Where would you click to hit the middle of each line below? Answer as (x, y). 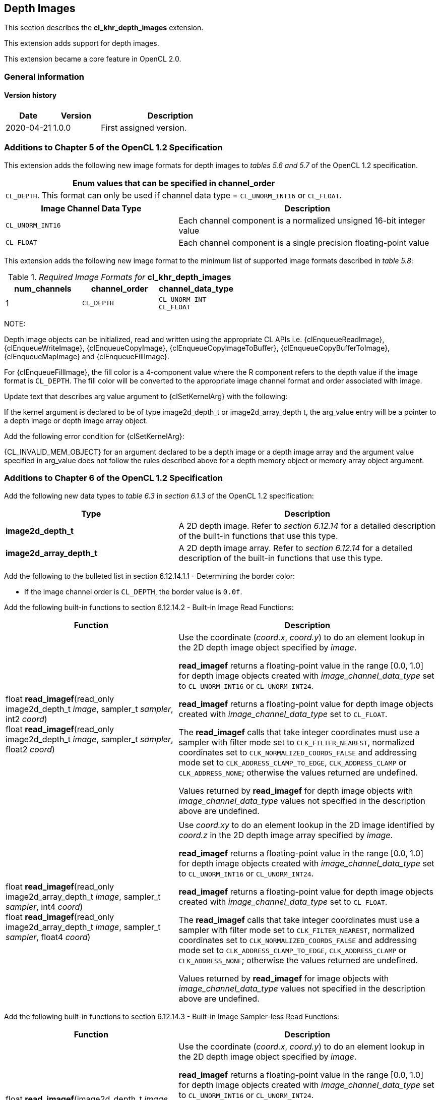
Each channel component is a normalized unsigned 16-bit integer (302, 220)
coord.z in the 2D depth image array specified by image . (286, 835)
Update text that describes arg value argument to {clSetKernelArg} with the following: (146, 396)
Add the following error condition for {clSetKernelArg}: (94, 436)
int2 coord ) (26, 719)
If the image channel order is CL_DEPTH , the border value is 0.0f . (133, 591)
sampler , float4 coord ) (48, 937)
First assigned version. (144, 128)
